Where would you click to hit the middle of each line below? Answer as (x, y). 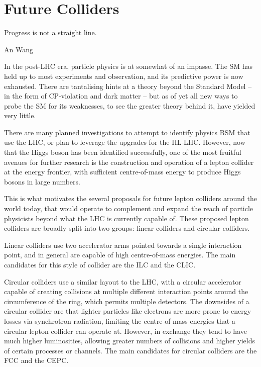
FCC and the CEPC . (36, 360)
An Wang (19, 49)
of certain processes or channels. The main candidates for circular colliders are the (130, 350)
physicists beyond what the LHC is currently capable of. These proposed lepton (126, 218)
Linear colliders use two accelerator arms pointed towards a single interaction (123, 245)
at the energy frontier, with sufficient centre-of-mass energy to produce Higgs (122, 172)
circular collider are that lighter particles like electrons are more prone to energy (128, 311)
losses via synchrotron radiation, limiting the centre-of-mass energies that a (120, 320)
